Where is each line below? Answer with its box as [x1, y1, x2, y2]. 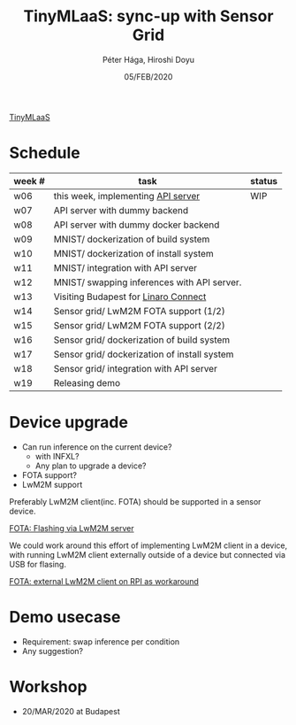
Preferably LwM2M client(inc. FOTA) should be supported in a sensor [9, 496, 262, 506]
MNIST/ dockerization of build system [53, 233, 210, 245]
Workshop [9, 676, 87, 697]
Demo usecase [9, 607, 121, 627]
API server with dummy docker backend [53, 219, 220, 231]
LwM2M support [21, 479, 83, 490]
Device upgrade [9, 413, 128, 433]
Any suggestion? [21, 645, 84, 656]
